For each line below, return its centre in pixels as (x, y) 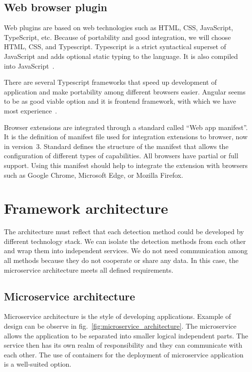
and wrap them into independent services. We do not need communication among (126, 251)
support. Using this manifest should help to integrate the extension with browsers (126, 165)
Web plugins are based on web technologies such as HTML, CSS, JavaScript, (119, 28)
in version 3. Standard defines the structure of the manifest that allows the (116, 146)
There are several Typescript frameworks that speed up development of (110, 82)
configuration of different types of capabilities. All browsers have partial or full (121, 156)
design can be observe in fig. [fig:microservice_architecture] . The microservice (120, 326)
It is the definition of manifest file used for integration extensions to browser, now (126, 137)
